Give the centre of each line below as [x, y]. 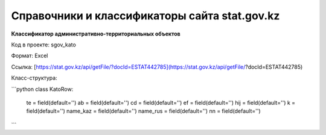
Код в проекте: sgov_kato [44, 45]
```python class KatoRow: [42, 89]
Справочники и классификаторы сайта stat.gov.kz [145, 16]
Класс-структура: [34, 78]
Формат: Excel [30, 56]
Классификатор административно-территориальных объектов [96, 34]
